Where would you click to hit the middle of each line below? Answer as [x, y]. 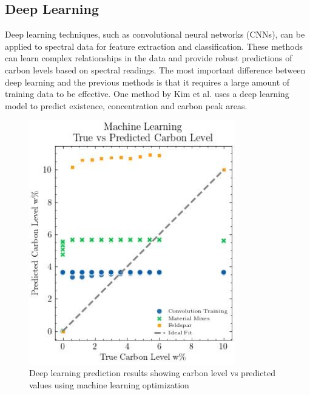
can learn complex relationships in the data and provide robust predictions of [149, 58]
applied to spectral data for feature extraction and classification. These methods [154, 46]
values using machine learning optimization [109, 384]
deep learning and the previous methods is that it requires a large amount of [147, 82]
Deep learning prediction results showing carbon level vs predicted [152, 373]
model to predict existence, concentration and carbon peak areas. [126, 105]
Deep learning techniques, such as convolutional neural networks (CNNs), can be [155, 34]
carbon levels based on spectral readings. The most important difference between [155, 69]
